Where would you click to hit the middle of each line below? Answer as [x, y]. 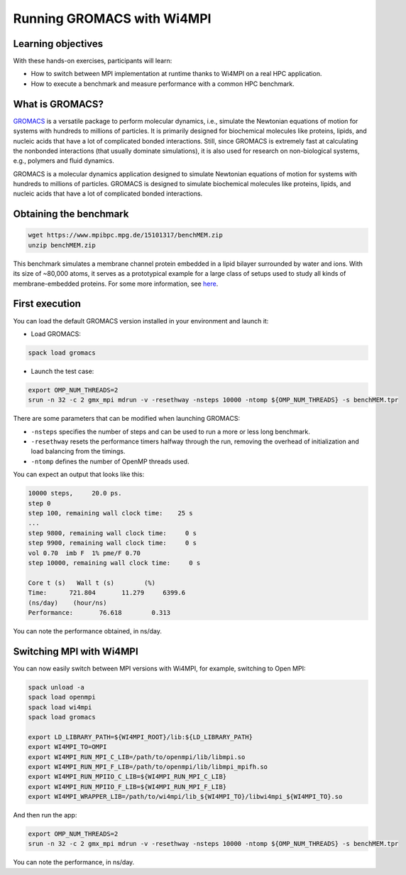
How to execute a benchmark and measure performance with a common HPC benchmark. [163, 84]
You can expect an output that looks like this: [79, 474]
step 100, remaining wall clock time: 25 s [110, 513]
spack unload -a [56, 687]
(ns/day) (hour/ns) [67, 603]
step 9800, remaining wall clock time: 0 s [112, 533]
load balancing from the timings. [78, 451]
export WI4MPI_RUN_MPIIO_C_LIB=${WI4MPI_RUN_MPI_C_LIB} [127, 777]
